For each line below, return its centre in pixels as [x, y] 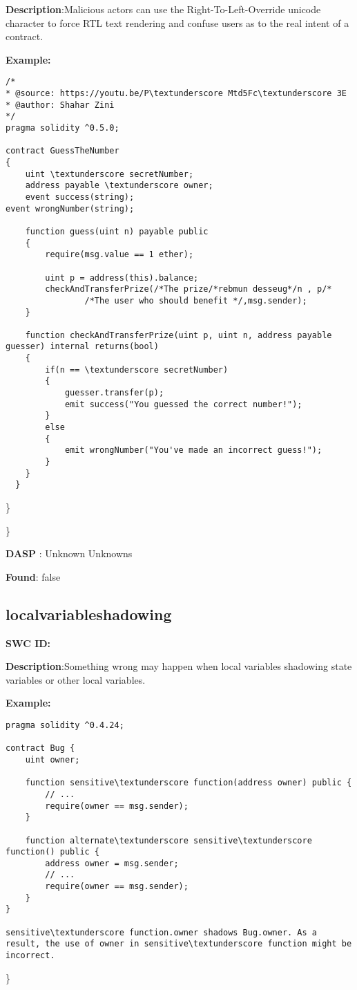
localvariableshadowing [89, 614]
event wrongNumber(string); [70, 208]
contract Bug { [40, 748]
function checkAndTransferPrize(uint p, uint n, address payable [178, 335]
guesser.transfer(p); [114, 393]
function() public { [53, 852]
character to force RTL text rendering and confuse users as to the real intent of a [177, 22]
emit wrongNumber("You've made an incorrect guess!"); [193, 450]
